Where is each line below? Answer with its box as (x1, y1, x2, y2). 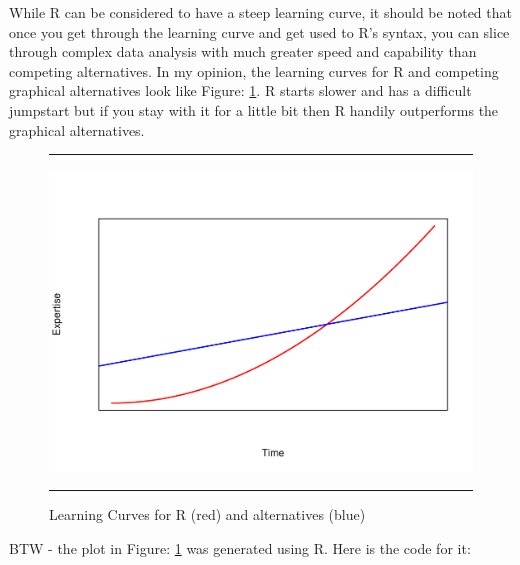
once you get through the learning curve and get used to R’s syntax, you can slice (9, 21, 510, 42)
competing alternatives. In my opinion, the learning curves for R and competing (9, 60, 499, 81)
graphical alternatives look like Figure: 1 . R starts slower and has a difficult (9, 80, 472, 101)
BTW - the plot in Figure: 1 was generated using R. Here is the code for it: (9, 538, 471, 559)
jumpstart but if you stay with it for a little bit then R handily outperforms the (9, 99, 499, 120)
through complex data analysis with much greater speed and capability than (9, 41, 477, 62)
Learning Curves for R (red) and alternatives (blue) (49, 504, 366, 525)
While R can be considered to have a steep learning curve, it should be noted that (9, 2, 512, 22)
